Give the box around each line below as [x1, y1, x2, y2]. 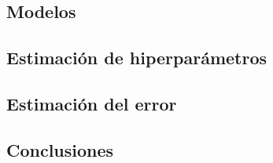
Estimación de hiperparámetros [6, 45, 267, 70]
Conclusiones [6, 137, 114, 161]
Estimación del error [6, 91, 177, 115]
